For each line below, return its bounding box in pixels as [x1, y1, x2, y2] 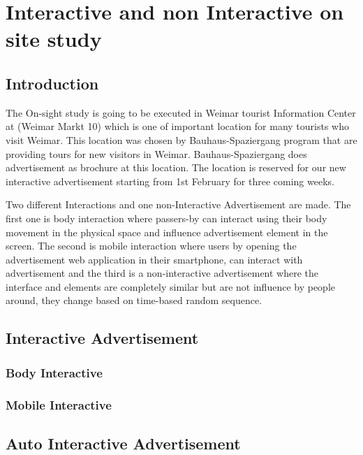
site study [6, 24, 102, 53]
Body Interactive [6, 363, 103, 381]
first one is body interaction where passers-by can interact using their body [6, 210, 327, 225]
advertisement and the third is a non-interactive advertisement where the [6, 266, 319, 280]
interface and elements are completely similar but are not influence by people [6, 279, 336, 294]
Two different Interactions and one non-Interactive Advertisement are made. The [6, 197, 351, 212]
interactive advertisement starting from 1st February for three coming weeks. [6, 173, 334, 188]
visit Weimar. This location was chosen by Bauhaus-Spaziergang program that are [6, 132, 357, 147]
